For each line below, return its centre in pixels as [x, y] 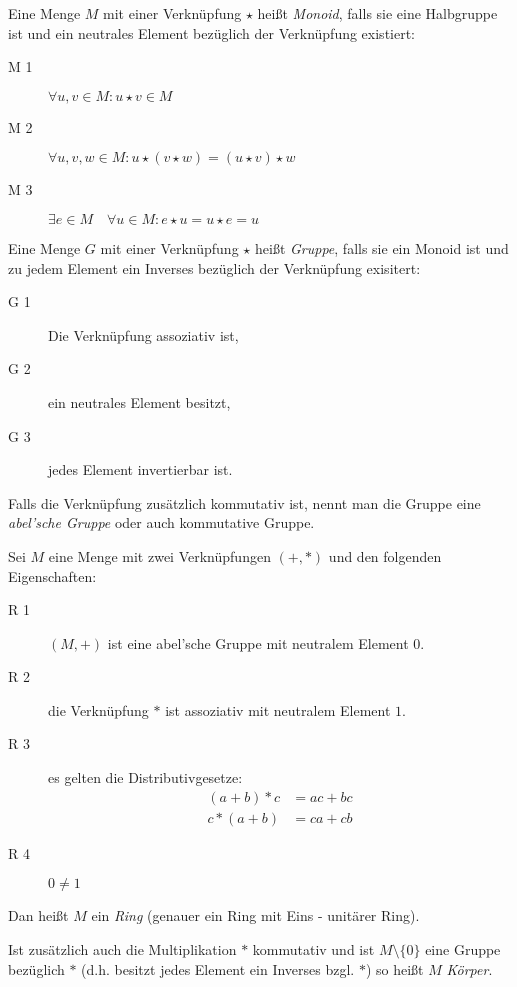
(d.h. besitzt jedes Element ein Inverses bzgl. [218, 968]
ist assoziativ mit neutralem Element [278, 709]
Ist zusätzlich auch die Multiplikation [122, 948]
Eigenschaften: [52, 575]
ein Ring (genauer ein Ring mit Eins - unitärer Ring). [255, 915]
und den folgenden [385, 555]
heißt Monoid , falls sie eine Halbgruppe [377, 13]
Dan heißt [38, 915]
